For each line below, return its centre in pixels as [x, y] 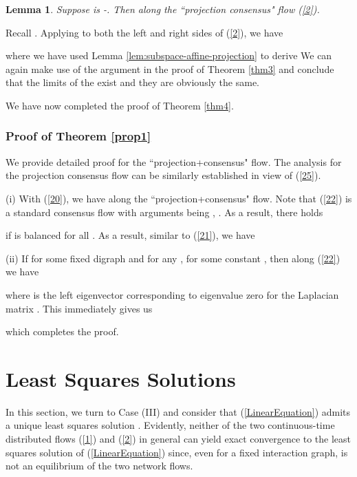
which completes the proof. [62, 331]
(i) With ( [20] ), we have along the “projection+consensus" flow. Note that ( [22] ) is [179, 198]
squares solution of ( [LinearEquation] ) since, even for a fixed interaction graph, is [177, 452]
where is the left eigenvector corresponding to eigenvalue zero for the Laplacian [172, 294]
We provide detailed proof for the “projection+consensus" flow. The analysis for [174, 161]
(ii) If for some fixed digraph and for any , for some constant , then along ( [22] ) [173, 258]
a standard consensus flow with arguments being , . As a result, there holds [164, 212]
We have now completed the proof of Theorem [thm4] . [120, 105]
